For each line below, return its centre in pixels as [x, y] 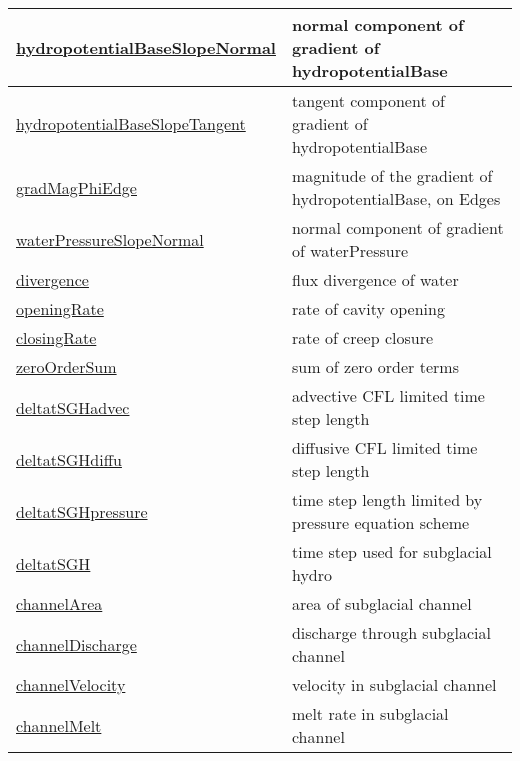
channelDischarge [76, 644]
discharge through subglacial [391, 632]
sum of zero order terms [375, 366]
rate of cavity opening [368, 308]
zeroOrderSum [66, 366]
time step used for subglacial [391, 551]
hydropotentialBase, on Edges [396, 198]
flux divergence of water [375, 279]
